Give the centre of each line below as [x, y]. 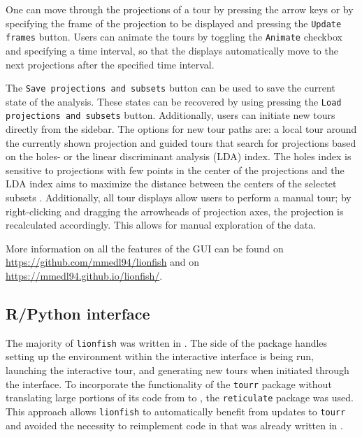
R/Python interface [78, 313]
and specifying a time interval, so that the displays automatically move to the [172, 50]
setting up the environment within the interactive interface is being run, [160, 356]
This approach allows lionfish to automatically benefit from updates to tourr [176, 411]
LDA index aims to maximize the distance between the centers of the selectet [171, 184]
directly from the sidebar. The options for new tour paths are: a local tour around [181, 129]
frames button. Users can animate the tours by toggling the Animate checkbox [174, 37]
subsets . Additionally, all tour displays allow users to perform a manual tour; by [179, 198]
